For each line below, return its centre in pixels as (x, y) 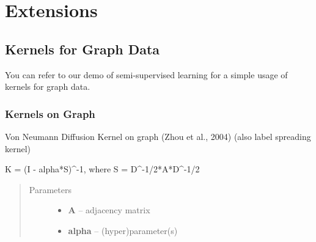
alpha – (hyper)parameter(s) (123, 230)
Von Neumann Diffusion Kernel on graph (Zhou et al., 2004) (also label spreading (158, 136)
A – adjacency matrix (109, 210)
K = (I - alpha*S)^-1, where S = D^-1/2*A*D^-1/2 (102, 169)
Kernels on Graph (50, 113)
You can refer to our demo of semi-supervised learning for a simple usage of (146, 74)
